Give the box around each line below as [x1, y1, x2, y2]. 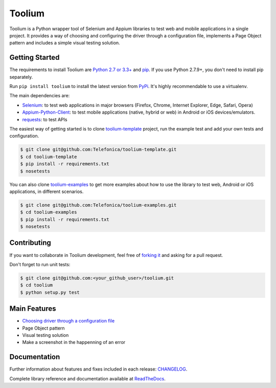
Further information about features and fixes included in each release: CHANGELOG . [9, 366, 188, 372]
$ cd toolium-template [20, 154, 77, 160]
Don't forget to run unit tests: [9, 261, 71, 267]
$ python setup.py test [20, 289, 80, 295]
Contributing [9, 239, 51, 247]
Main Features [9, 305, 56, 313]
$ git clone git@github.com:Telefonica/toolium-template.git [20, 146, 177, 153]
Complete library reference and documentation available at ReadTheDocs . [9, 375, 166, 381]
